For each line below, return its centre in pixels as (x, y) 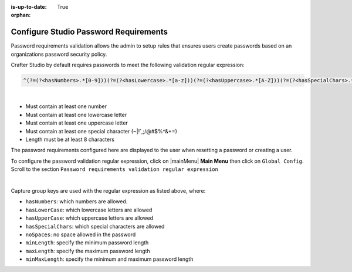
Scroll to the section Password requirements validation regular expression (114, 169)
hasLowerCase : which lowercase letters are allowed (89, 210)
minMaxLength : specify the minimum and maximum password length (109, 259)
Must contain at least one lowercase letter (76, 115)
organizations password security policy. (59, 54)
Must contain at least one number (66, 106)
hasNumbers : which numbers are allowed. (77, 202)
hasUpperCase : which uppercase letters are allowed (89, 218)
